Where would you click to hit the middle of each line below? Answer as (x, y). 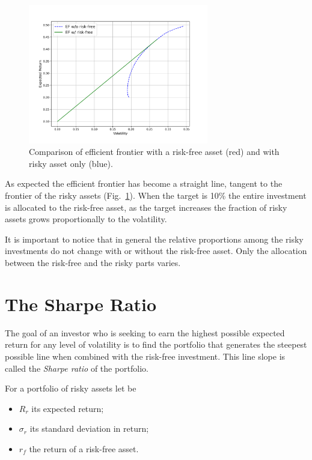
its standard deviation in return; (89, 428)
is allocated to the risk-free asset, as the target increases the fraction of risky (146, 207)
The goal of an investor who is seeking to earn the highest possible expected (145, 332)
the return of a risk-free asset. (84, 448)
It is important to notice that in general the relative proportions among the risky (154, 239)
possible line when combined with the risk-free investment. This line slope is (145, 356)
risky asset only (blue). (71, 163)
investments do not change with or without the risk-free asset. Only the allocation (156, 251)
